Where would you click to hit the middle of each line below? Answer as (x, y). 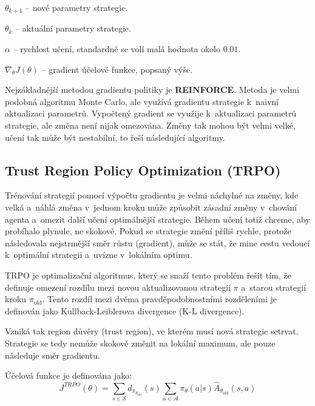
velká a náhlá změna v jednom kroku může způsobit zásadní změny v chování (151, 207)
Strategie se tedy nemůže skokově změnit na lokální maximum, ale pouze (140, 343)
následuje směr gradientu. (52, 355)
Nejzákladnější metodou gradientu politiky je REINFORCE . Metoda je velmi (152, 90)
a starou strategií (274, 287)
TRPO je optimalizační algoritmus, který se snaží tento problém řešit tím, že (148, 275)
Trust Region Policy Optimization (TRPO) (143, 170)
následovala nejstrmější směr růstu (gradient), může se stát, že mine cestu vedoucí (157, 242)
